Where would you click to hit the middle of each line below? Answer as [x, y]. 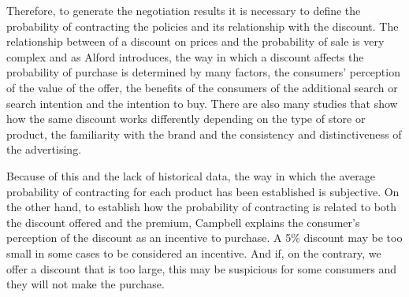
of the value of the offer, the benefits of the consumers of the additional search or [202, 87]
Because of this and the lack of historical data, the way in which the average [191, 175]
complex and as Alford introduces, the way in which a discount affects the [185, 56]
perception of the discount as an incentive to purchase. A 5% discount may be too [204, 238]
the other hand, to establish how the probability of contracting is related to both [202, 207]
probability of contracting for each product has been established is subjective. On [203, 191]
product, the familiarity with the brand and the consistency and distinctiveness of [204, 134]
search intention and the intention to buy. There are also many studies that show [202, 103]
